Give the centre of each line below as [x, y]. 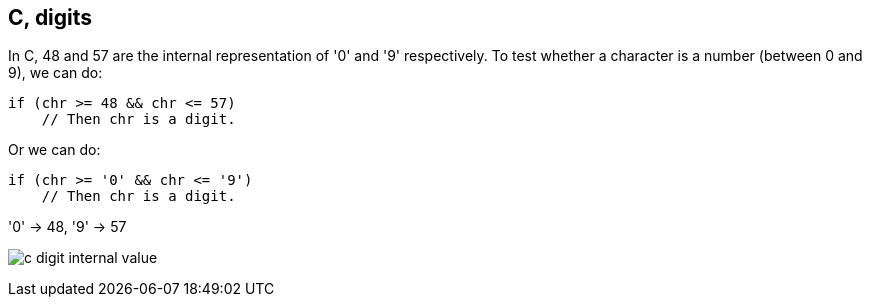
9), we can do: [55, 73]
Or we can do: [54, 150]
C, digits [50, 17]
